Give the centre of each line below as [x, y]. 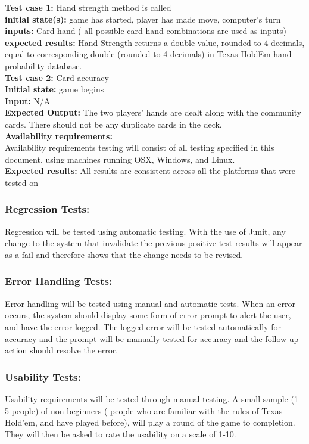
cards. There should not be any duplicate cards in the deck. [113, 124]
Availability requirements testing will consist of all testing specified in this [140, 148]
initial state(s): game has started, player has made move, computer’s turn [143, 19]
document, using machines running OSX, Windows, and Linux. [120, 159]
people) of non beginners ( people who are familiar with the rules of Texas [147, 410]
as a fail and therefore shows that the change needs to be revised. [124, 254]
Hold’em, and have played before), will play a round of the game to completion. [150, 422]
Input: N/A [28, 100]
